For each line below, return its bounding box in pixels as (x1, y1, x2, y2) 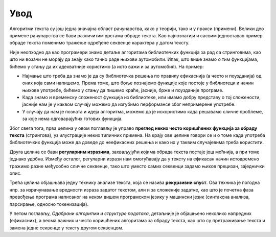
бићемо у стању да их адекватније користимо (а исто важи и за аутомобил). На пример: (9, 63, 204, 69)
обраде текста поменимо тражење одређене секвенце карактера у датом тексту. (9, 40, 190, 46)
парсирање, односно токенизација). (9, 201, 89, 207)
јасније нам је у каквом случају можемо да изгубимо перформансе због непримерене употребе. (22, 101, 236, 107)
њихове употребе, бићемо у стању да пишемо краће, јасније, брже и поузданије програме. (22, 87, 224, 93)
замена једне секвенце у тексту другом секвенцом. (9, 225, 124, 231)
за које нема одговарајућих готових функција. (22, 115, 123, 122)
